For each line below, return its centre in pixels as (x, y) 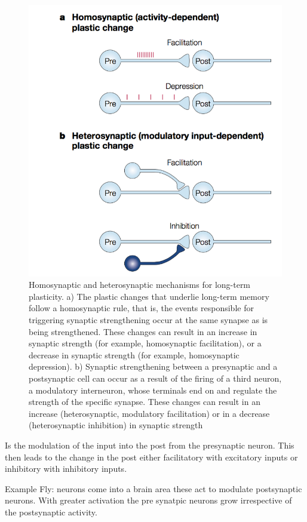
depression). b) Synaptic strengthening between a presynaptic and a (153, 366)
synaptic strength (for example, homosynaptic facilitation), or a (145, 343)
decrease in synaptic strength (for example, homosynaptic (134, 354)
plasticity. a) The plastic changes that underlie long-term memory (149, 296)
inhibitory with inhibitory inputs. (66, 469)
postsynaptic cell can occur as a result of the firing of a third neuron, (155, 378)
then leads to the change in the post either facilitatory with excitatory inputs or (151, 457)
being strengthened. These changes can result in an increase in (143, 331)
